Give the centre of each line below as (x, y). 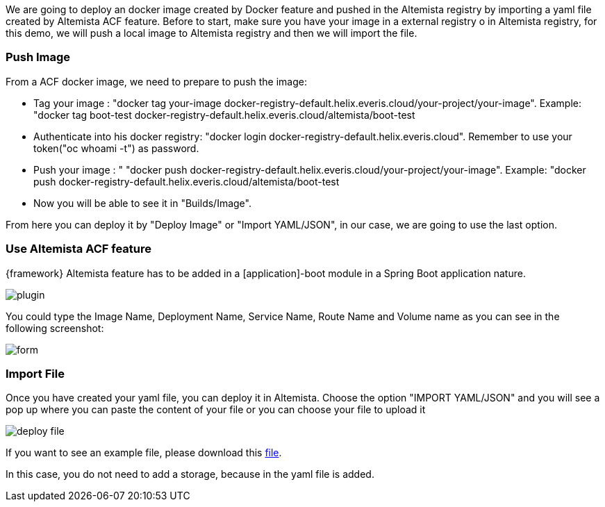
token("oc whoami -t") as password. (116, 148)
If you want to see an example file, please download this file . (144, 453)
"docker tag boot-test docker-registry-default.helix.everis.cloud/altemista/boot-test (224, 115)
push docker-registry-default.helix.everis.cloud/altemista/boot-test (187, 181)
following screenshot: (55, 328)
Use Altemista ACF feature (79, 249)
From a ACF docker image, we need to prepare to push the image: (156, 81)
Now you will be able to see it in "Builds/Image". (142, 203)
